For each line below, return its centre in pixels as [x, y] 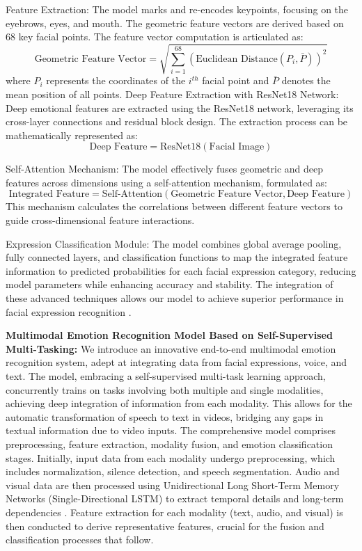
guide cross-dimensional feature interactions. [100, 220]
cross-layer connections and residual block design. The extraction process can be [177, 121]
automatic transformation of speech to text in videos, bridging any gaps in [165, 416]
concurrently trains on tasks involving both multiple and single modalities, [165, 389]
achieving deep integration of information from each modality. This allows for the [179, 403]
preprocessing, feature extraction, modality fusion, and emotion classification [169, 444]
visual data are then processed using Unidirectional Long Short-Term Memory [173, 485]
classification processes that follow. [80, 540]
